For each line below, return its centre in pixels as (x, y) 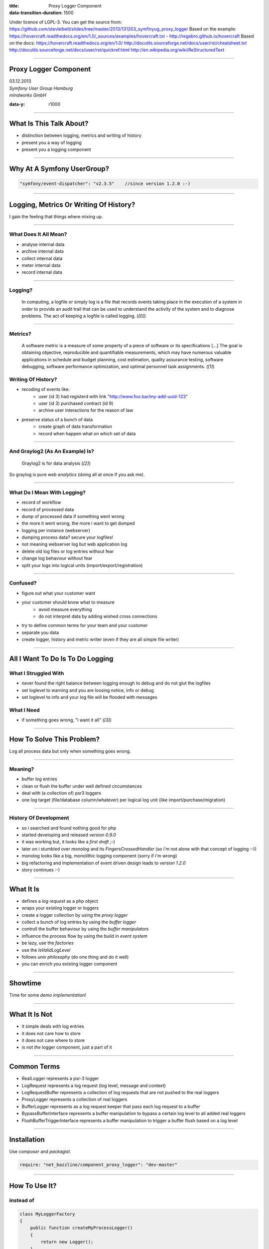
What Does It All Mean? (38, 234)
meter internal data (41, 265)
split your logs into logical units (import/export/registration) (82, 565)
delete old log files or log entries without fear (68, 551)
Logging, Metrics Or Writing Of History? (72, 205)
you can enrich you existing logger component (69, 964)
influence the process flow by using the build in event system (85, 936)
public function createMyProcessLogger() (81, 1228)
